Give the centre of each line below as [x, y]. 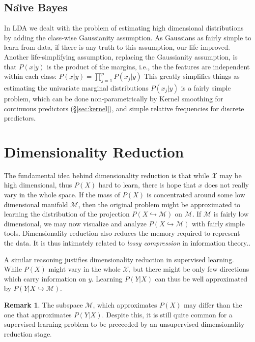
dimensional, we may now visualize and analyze [75, 223]
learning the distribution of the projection [67, 214]
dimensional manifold [36, 204]
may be [231, 175]
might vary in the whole [85, 269]
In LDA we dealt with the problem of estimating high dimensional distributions [124, 28]
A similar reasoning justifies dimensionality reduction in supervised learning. [119, 259]
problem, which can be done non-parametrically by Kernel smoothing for [114, 98]
